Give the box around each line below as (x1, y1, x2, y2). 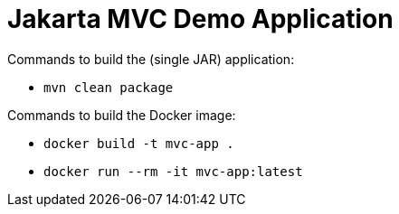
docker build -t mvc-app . (43, 135, 234, 151)
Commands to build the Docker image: (7, 107, 236, 123)
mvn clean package (43, 79, 174, 95)
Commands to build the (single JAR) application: (7, 51, 295, 67)
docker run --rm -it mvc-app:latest (43, 163, 303, 179)
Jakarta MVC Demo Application (7, 4, 394, 34)
